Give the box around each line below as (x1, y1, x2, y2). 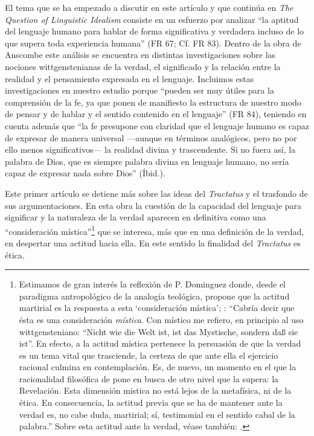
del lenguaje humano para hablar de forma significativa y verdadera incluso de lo (5, 25, 304, 37)
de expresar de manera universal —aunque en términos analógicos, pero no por (5, 131, 297, 144)
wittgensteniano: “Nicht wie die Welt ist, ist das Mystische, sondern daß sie (19, 325, 298, 338)
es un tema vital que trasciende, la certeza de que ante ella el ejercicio (19, 348, 278, 361)
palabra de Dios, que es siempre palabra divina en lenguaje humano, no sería (5, 155, 289, 167)
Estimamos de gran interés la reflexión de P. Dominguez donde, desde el (19, 278, 286, 290)
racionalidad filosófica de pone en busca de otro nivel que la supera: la (19, 372, 279, 385)
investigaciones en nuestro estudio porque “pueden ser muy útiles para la (5, 84, 274, 97)
